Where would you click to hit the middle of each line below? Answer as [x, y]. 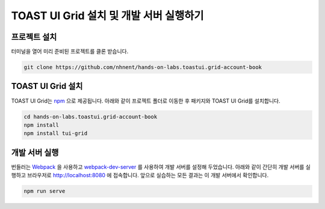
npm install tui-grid [56, 133]
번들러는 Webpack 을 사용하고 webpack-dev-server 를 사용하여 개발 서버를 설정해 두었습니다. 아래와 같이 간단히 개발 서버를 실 [161, 167]
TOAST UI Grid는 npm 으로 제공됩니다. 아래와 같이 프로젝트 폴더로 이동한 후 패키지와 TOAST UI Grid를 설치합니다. [146, 101]
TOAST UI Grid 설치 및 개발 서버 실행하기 [107, 16]
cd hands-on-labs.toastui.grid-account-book [91, 117]
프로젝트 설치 [34, 37]
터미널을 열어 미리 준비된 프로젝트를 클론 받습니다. [70, 52]
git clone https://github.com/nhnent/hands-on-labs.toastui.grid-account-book [143, 67]
